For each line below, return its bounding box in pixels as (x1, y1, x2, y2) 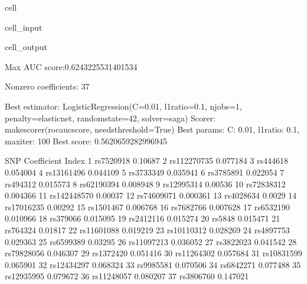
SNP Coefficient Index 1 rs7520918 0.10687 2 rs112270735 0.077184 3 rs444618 (5, 154, 289, 167)
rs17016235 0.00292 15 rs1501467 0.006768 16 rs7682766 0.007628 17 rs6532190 (5, 200, 290, 213)
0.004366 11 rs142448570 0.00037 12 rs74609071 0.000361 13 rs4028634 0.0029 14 (5, 189, 297, 202)
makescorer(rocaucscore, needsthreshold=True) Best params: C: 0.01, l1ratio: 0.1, (5, 123, 300, 136)
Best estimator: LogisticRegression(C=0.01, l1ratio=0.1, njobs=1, (5, 100, 242, 112)
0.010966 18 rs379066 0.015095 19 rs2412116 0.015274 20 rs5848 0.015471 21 (5, 212, 280, 224)
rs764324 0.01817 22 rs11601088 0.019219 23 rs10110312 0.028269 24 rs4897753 (5, 223, 290, 236)
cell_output (5, 41, 47, 53)
